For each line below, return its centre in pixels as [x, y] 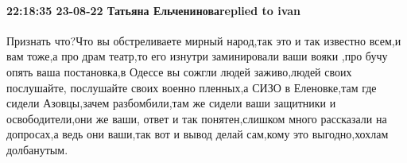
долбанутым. [37, 149]
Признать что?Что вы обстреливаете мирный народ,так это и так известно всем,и [204, 40]
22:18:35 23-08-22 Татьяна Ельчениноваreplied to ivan [154, 10]
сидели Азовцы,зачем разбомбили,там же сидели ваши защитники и [171, 103]
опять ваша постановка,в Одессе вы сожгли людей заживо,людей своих [179, 71]
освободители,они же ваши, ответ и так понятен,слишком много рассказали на [197, 118]
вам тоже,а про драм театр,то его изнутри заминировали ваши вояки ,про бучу [197, 56]
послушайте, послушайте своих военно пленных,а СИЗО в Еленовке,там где [192, 87]
